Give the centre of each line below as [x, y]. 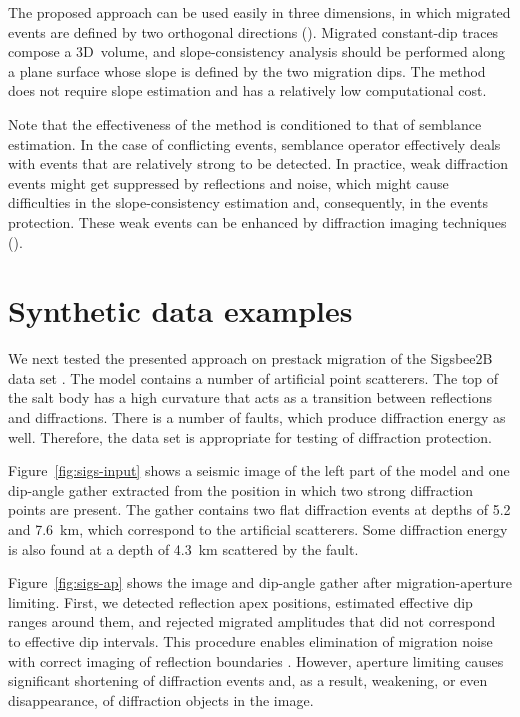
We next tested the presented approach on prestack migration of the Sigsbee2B [250, 358]
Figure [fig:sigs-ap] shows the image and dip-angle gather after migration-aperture [260, 582]
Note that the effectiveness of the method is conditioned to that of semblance [245, 123]
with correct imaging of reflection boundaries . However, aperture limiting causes [256, 660]
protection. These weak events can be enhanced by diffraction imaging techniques [257, 221]
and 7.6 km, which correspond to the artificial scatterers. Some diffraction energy [258, 529]
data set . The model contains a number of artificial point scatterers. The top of [253, 377]
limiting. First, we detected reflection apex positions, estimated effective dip [240, 601]
